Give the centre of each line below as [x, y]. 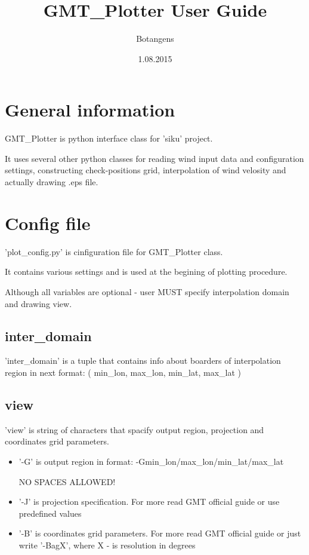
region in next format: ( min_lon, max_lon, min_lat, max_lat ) [123, 372]
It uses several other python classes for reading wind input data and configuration [154, 158]
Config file [48, 223]
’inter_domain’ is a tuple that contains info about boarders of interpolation [143, 361]
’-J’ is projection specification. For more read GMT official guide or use [149, 502]
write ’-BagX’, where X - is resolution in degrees [107, 545]
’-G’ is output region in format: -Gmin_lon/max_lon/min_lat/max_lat [151, 461]
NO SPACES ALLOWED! [67, 481]
